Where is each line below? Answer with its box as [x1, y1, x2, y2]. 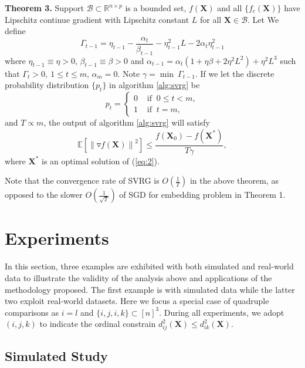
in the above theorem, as [189, 174, 279, 187]
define [5, 25, 26, 37]
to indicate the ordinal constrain [39, 318, 156, 330]
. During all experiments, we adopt [159, 306, 284, 318]
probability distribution [5, 79, 89, 91]
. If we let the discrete [195, 67, 274, 79]
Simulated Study [5, 347, 108, 365]
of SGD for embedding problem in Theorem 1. [119, 188, 286, 201]
